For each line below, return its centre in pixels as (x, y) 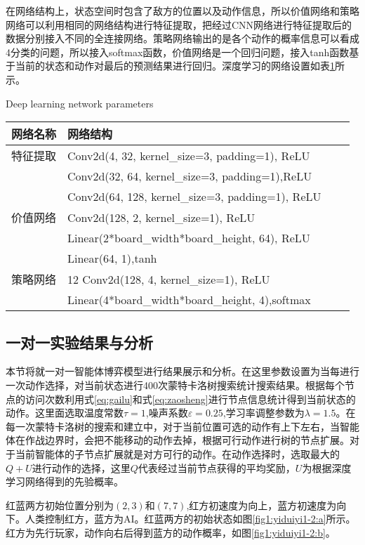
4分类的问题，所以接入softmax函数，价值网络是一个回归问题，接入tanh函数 (178, 52)
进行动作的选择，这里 (81, 467)
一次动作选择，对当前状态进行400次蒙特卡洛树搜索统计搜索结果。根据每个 (175, 385)
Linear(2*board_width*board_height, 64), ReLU (189, 238)
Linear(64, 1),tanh (112, 258)
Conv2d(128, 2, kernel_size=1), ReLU (161, 217)
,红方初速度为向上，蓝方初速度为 (261, 505)
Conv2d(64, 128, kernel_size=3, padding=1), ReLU (194, 197)
